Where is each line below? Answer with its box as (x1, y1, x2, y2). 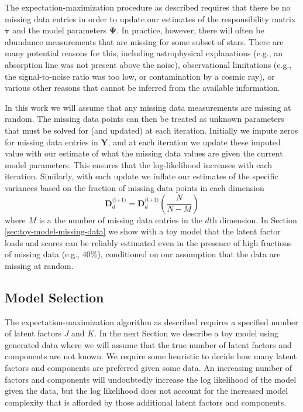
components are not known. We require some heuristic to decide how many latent (5, 350, 297, 362)
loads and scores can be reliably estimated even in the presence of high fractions (5, 236, 292, 248)
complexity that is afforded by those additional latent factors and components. (5, 396, 287, 408)
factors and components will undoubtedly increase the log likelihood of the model (5, 373, 297, 385)
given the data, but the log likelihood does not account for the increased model (5, 384, 288, 397)
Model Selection (5, 288, 104, 306)
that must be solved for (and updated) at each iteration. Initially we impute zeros (5, 124, 298, 136)
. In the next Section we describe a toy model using (94, 327, 278, 339)
